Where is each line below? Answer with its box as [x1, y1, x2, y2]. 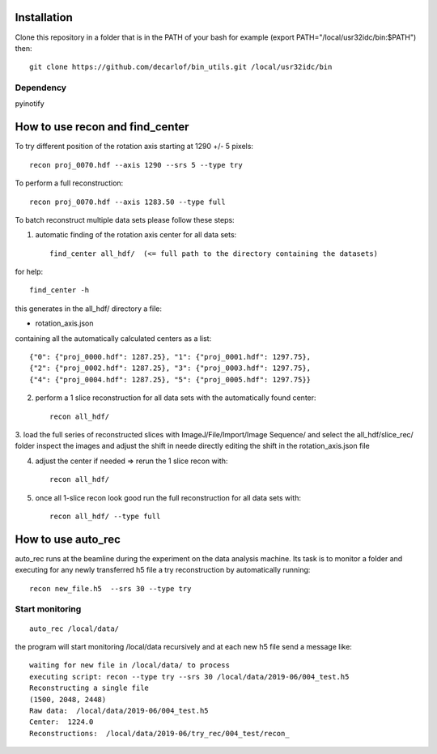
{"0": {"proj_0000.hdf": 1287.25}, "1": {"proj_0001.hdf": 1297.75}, [29, 352, 312, 362]
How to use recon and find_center [15, 120, 189, 134]
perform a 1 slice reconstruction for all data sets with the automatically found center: [35, 393, 316, 403]
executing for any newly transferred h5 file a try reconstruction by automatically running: [15, 565, 311, 575]
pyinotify [15, 99, 45, 109]
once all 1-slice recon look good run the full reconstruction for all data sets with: [35, 492, 301, 502]
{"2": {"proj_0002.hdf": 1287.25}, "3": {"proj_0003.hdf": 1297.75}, [29, 364, 312, 373]
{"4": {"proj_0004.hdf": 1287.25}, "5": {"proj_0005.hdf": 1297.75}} [29, 375, 312, 384]
